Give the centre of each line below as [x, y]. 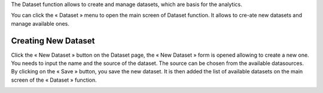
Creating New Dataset [53, 41]
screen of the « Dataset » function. [54, 80]
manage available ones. [40, 23]
